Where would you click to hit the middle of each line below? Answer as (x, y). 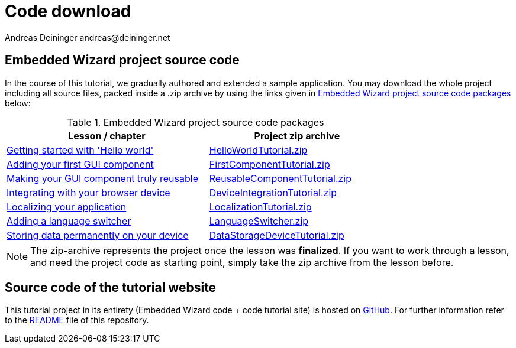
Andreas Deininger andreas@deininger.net (88, 37)
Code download (68, 11)
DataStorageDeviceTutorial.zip (277, 235)
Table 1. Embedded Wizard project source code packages (196, 122)
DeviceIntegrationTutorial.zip (273, 192)
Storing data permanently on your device (98, 235)
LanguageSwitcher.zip (259, 221)
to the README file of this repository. (77, 320)
